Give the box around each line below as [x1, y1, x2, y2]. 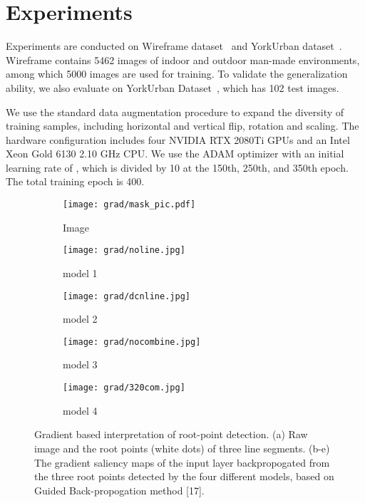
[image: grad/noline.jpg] [63, 245, 185, 256]
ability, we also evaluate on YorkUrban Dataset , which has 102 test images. [6, 80, 339, 95]
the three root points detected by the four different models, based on [34, 469, 334, 484]
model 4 [63, 403, 98, 418]
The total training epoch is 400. [6, 174, 145, 189]
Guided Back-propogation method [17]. [34, 482, 205, 497]
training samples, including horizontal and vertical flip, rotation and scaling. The [6, 118, 359, 133]
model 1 [63, 265, 98, 280]
